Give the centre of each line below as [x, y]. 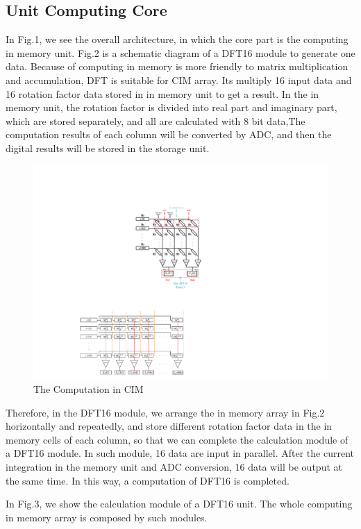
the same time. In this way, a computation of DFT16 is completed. [148, 480]
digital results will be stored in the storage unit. [108, 148]
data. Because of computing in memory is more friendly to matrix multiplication [177, 66]
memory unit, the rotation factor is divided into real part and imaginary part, [171, 107]
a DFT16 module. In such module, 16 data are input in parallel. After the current [180, 453]
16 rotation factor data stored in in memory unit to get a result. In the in [162, 93]
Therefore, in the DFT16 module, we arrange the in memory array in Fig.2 [165, 412]
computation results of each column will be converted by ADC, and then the [169, 134]
